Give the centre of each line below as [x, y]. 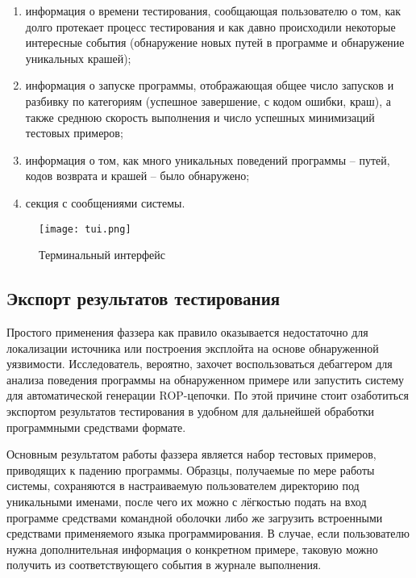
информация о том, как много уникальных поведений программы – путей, [208, 159]
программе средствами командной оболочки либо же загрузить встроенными [195, 517]
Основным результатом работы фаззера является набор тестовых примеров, [191, 454]
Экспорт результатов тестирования [144, 298]
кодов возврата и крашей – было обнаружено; [137, 176]
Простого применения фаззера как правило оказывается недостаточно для [187, 331]
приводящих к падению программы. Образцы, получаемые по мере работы [191, 469]
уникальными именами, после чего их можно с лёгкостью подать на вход [187, 501]
